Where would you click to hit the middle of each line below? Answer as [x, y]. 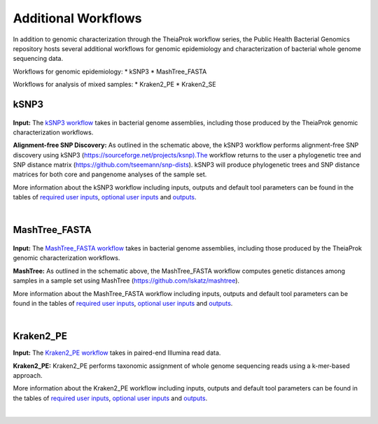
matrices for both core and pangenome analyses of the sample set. [110, 174]
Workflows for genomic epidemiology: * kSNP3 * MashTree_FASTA [110, 71]
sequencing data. [38, 59]
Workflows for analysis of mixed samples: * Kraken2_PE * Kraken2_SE [114, 85]
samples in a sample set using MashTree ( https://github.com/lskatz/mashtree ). [126, 281]
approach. [28, 376]
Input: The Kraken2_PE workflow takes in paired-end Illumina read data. [117, 353]
